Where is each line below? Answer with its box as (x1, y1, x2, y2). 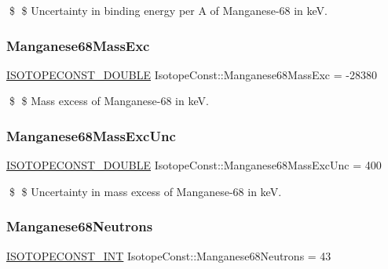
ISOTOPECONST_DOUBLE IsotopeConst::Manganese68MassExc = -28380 (6, 66, 377, 82)
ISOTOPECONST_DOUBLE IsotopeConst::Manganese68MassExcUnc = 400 (6, 157, 382, 173)
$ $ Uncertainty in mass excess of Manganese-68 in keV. (9, 183, 282, 199)
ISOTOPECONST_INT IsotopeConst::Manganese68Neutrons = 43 (6, 247, 331, 264)
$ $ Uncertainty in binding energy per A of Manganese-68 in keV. (9, 2, 328, 18)
